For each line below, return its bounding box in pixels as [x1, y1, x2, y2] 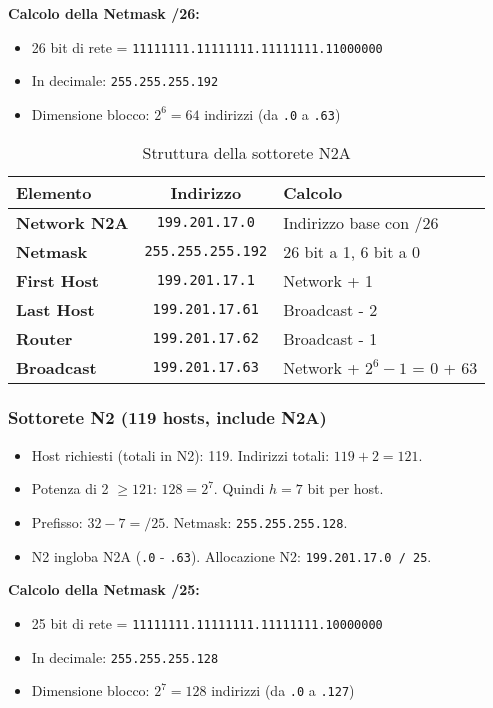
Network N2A [16, 210, 129, 234]
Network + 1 [283, 268, 373, 292]
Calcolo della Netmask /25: [8, 579, 200, 600]
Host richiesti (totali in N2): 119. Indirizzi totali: [31, 444, 330, 465]
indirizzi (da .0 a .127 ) [211, 680, 355, 701]
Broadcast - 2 [283, 297, 378, 321]
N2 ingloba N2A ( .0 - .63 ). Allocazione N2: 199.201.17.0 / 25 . [31, 545, 432, 566]
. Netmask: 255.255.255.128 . [165, 511, 348, 532]
